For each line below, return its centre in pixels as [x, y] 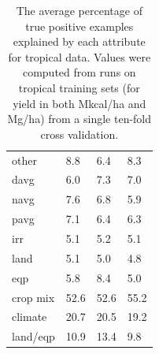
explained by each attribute [79, 41]
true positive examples [79, 26]
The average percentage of [79, 10]
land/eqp [33, 336]
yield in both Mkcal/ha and [79, 103]
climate [30, 317]
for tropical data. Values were [79, 56]
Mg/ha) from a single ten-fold [79, 119]
